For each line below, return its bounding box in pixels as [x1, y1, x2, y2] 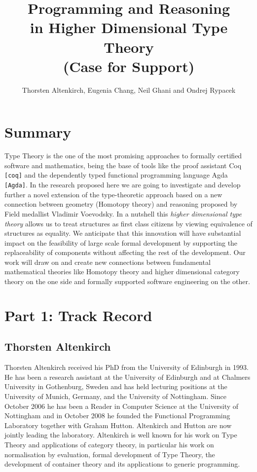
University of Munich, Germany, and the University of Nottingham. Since [4, 391, 226, 401]
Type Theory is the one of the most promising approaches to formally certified [4, 150, 242, 161]
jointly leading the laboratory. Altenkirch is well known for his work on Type [4, 430, 237, 440]
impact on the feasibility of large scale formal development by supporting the [4, 237, 238, 248]
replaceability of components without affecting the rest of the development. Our [4, 247, 246, 257]
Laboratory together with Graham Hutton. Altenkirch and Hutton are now [4, 420, 232, 430]
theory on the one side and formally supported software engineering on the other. [4, 276, 250, 287]
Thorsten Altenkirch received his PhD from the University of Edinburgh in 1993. [4, 362, 249, 372]
